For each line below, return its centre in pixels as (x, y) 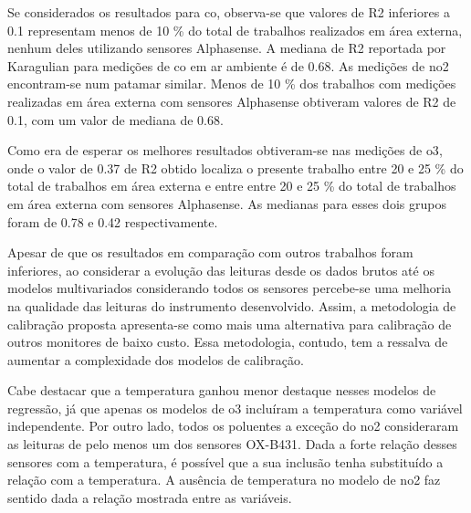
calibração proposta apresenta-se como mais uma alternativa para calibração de (230, 324)
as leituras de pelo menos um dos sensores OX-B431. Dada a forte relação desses (232, 444)
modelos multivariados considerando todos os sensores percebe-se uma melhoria (230, 288)
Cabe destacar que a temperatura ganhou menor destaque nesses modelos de (222, 390)
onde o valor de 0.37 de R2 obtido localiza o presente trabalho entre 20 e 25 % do (235, 168)
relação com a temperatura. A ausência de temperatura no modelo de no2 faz (224, 480)
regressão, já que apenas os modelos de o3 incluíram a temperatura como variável (235, 408)
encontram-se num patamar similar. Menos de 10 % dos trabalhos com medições (232, 84)
